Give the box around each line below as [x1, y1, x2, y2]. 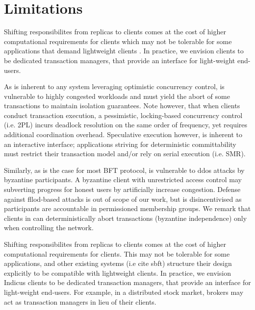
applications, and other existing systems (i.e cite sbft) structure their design [4, 258, 232, 268]
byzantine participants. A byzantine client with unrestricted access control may [4, 174, 242, 185]
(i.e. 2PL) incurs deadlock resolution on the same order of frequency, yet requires [4, 119, 248, 130]
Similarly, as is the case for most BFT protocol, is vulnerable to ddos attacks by [4, 165, 245, 175]
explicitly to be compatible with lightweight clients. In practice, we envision [4, 267, 231, 278]
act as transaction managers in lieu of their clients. [4, 296, 156, 307]
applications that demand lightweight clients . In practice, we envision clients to [4, 46, 244, 56]
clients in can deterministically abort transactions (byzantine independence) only [4, 213, 247, 223]
